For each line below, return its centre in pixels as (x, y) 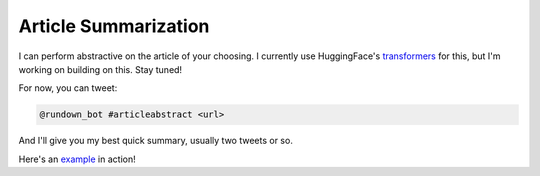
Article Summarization (114, 26)
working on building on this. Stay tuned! (100, 69)
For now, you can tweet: (68, 88)
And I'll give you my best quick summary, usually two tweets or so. (156, 141)
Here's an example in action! (77, 159)
